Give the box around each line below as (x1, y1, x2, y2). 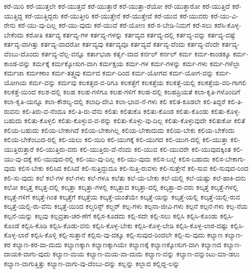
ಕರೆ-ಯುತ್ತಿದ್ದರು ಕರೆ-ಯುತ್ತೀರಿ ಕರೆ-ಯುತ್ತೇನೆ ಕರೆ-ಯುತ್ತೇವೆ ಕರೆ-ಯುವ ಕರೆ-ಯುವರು (25, 10, 209, 20)
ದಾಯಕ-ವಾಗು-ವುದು (4, 249, 51, 259)
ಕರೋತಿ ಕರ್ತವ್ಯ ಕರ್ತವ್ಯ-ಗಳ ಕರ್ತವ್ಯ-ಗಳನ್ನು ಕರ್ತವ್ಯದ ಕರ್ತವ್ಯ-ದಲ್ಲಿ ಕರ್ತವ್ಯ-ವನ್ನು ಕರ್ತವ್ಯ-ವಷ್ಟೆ (26, 29, 235, 39)
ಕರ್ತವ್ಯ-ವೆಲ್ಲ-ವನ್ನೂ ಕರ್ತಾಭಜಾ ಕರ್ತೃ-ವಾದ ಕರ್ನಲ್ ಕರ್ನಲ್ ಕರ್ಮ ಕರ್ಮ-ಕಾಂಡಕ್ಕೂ (41, 48, 231, 58)
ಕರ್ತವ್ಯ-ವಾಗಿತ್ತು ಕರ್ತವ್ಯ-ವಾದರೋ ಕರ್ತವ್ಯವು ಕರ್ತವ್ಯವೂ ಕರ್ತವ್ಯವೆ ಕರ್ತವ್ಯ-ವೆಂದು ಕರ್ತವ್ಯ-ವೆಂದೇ (4, 39, 220, 49)
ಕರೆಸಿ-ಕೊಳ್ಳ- (214, 20, 241, 30)
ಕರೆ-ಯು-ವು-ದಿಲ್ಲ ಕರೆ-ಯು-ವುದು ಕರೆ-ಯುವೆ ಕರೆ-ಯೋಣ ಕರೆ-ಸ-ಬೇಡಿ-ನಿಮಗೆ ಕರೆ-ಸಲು (18, 20, 212, 30)
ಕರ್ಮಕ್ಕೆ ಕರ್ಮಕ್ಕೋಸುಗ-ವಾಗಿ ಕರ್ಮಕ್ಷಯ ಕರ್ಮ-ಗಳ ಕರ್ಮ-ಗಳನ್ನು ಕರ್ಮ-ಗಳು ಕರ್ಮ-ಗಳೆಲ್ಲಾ (32, 58, 241, 68)
